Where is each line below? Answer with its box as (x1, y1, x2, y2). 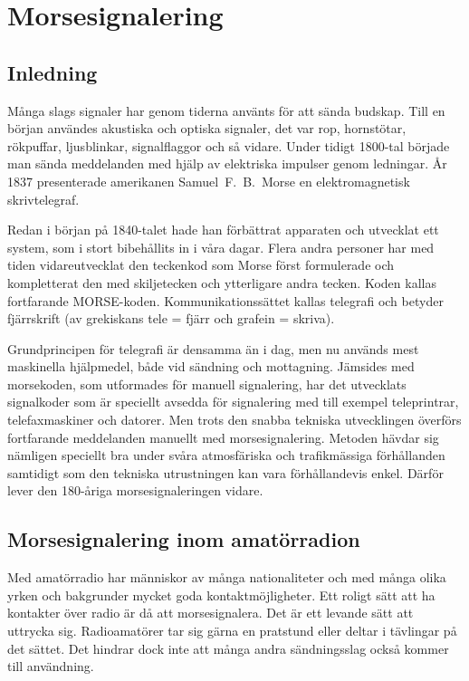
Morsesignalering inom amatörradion (7, 525, 360, 553)
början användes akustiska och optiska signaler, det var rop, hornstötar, (7, 119, 407, 138)
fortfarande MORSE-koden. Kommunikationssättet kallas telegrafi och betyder (7, 291, 444, 310)
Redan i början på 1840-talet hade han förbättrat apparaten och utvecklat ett (7, 220, 439, 239)
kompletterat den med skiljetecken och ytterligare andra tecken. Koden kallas (7, 273, 436, 292)
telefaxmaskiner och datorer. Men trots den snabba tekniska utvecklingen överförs (7, 410, 462, 429)
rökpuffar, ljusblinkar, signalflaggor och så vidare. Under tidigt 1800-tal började (7, 136, 450, 155)
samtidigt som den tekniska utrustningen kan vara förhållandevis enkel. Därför (7, 463, 444, 482)
